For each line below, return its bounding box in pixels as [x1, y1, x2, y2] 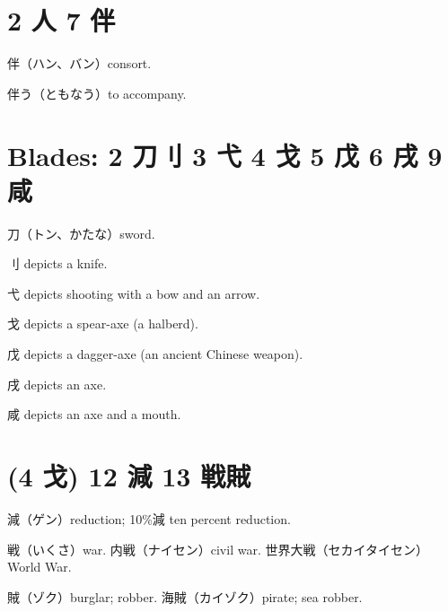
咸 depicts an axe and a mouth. [7, 405, 181, 424]
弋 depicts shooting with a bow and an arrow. [7, 284, 260, 302]
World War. [7, 557, 72, 576]
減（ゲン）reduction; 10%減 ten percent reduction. [7, 509, 291, 528]
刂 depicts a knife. [7, 254, 108, 273]
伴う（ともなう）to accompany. [7, 83, 187, 102]
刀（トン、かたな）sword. [7, 223, 155, 242]
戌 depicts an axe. [7, 374, 107, 393]
